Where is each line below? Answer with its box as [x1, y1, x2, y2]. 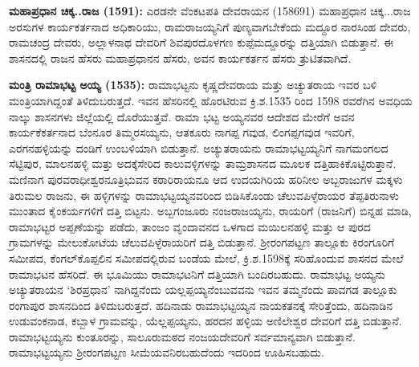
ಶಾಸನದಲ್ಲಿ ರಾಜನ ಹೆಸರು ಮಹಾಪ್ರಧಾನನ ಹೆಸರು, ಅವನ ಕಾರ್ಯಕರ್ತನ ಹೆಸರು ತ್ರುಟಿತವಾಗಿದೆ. [9, 49, 352, 66]
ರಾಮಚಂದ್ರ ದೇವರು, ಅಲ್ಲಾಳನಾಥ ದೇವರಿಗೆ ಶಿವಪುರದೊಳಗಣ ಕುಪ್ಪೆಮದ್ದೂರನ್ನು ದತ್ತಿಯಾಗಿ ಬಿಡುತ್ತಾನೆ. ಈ [9, 34, 394, 51]
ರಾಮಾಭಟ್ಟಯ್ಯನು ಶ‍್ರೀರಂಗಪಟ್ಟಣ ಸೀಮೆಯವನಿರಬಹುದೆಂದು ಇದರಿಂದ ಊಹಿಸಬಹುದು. [9, 344, 324, 361]
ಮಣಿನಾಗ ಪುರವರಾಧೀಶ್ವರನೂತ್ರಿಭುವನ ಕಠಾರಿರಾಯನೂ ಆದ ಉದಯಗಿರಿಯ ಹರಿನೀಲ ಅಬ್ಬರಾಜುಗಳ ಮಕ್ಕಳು [9, 170, 403, 187]
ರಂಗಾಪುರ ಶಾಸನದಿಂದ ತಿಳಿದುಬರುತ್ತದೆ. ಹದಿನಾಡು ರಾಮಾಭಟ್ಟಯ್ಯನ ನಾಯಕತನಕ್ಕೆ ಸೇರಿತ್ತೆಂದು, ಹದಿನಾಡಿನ [9, 296, 393, 313]
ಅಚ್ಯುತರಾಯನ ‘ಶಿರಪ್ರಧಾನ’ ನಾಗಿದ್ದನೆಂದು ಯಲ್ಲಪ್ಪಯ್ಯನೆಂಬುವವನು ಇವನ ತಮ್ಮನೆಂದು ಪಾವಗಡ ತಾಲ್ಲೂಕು [9, 281, 397, 298]
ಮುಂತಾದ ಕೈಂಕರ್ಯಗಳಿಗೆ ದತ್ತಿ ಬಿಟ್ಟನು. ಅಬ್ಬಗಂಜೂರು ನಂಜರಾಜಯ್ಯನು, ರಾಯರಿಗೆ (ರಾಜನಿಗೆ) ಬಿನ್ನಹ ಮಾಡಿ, [9, 202, 412, 219]
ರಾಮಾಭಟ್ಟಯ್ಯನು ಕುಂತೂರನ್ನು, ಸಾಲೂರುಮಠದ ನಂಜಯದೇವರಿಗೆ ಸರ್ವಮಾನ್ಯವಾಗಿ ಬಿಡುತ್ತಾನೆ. [9, 328, 356, 345]
